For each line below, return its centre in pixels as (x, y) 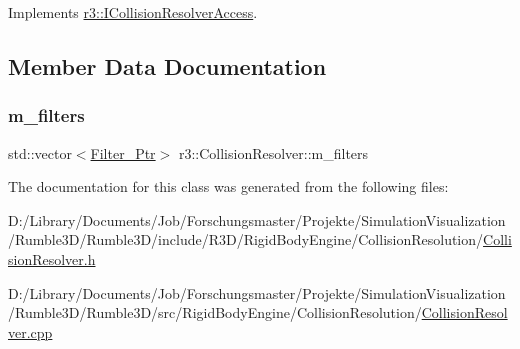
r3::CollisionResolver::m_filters (273, 152)
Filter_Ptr (123, 152)
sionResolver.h (52, 258)
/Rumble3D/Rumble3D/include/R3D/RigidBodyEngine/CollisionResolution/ (246, 239)
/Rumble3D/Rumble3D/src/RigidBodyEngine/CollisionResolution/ (215, 312)
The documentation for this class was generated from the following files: (228, 186)
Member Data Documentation (167, 65)
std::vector (40, 152)
